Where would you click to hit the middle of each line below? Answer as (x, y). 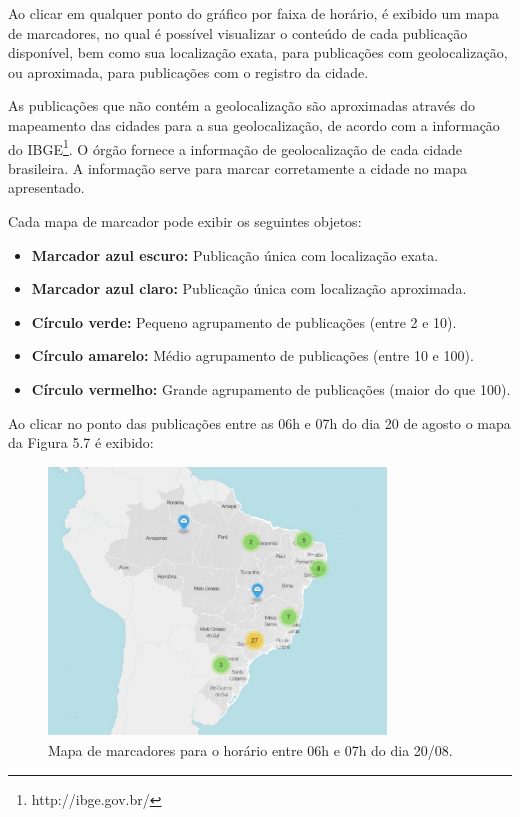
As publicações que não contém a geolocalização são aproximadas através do (242, 105)
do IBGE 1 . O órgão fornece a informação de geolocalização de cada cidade (235, 147)
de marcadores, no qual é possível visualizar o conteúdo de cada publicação (238, 32)
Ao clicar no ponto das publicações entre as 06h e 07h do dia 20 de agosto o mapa (259, 422)
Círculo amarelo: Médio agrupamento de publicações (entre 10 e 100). (252, 355)
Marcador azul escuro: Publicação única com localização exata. (235, 254)
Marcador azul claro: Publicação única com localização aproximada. (249, 288)
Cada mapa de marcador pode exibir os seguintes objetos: (185, 221)
